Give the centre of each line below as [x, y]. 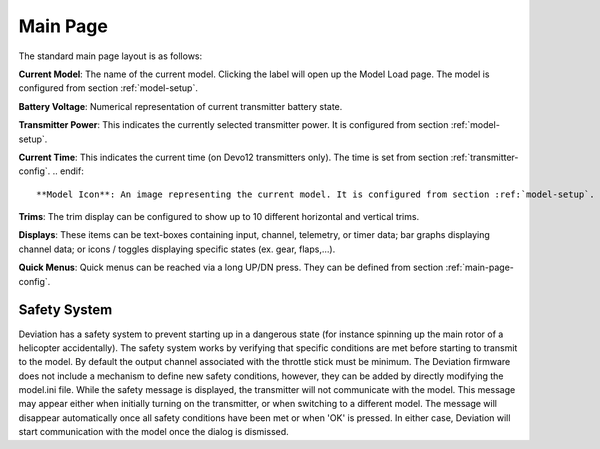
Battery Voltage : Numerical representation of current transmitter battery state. [180, 106]
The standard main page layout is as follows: [110, 56]
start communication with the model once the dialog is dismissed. [153, 432]
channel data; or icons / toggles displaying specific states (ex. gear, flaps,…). [177, 249]
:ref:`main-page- [479, 267]
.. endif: [68, 171]
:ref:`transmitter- [484, 157]
